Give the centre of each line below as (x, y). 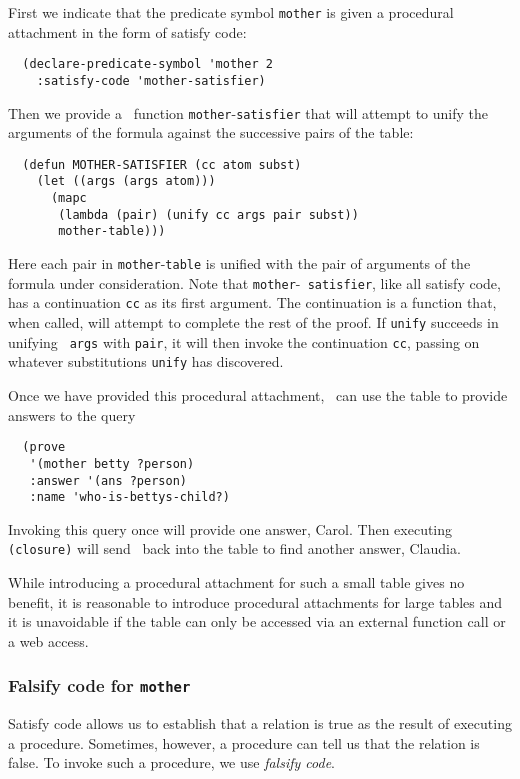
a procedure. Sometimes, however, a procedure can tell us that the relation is (244, 742)
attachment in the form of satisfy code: (127, 31)
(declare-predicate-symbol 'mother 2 (147, 64)
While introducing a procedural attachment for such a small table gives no (236, 582)
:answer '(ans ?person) (108, 480)
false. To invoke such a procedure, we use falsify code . (172, 762)
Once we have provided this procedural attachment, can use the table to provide (258, 395)
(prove (44, 447)
